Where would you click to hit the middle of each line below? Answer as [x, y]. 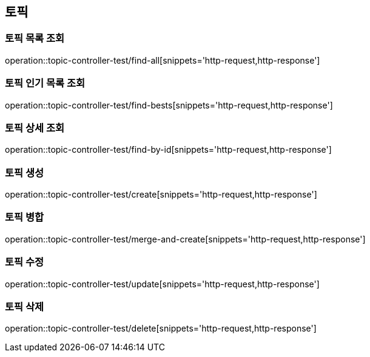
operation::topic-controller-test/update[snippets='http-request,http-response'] [162, 284]
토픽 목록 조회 [35, 38]
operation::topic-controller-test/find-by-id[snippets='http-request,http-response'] [168, 150]
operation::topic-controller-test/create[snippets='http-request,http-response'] [161, 195]
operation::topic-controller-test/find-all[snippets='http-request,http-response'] [163, 60]
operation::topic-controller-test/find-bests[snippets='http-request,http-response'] [169, 105]
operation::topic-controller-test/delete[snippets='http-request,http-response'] [161, 329]
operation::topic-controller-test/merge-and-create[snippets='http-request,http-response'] [185, 239]
